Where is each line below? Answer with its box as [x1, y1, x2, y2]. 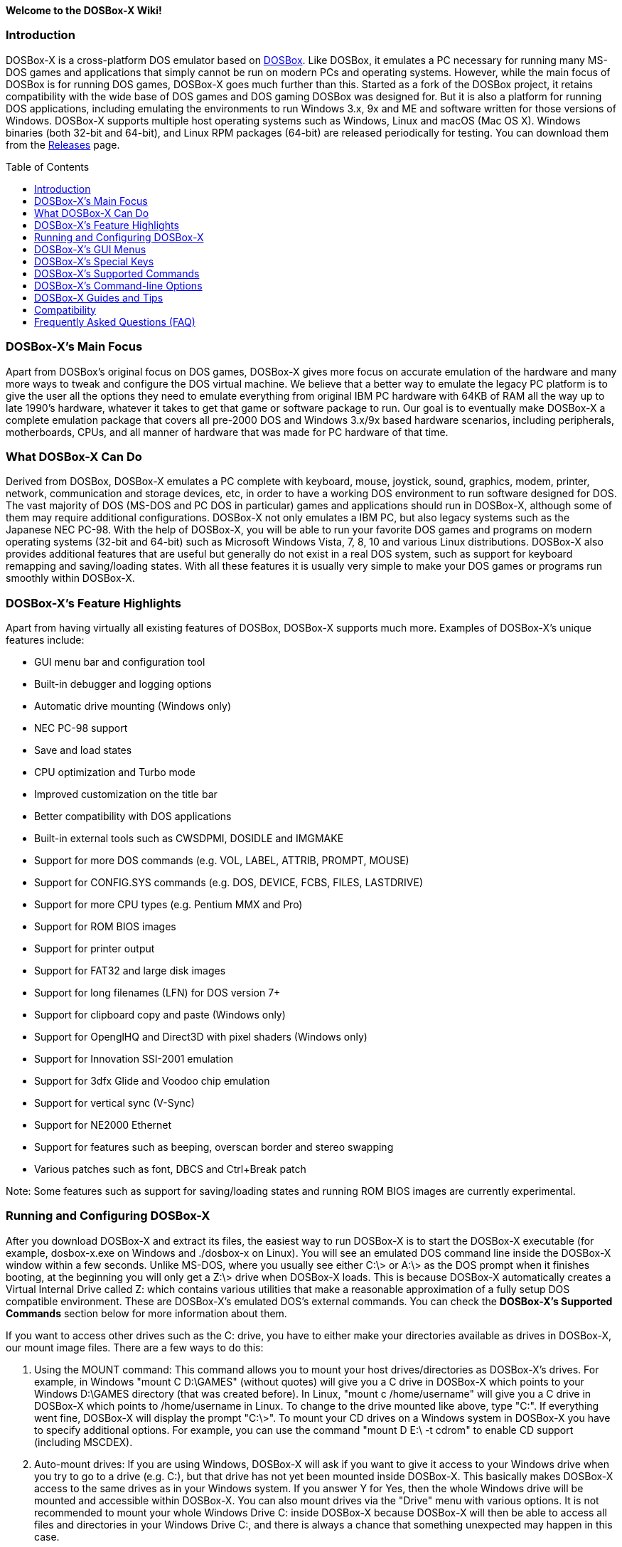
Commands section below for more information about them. [6, 1307, 287, 1319]
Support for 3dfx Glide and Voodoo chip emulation [34, 1075, 270, 1087]
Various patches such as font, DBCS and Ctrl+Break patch [34, 1163, 306, 1175]
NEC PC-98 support [34, 722, 128, 734]
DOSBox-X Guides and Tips [34, 291, 163, 304]
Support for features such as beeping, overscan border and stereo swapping [34, 1141, 394, 1153]
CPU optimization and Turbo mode [34, 766, 195, 778]
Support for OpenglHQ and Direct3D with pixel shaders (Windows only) [34, 1031, 368, 1043]
